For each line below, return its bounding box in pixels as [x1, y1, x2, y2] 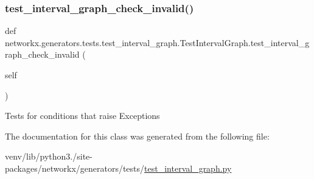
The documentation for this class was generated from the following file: [5, 129, 270, 142]
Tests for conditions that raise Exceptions [5, 109, 160, 122]
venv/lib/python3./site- [5, 150, 92, 163]
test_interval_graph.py [144, 161, 232, 174]
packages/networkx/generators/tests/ [5, 161, 145, 174]
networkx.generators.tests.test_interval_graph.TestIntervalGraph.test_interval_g [5, 36, 310, 49]
